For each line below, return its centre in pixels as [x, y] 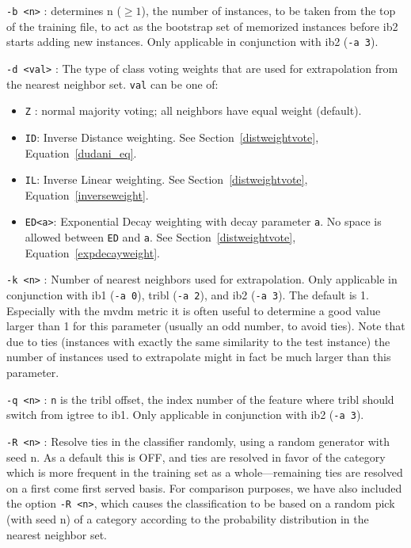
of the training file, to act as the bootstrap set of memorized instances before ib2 [202, 26]
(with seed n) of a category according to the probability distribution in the [188, 518]
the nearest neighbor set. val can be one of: [112, 84]
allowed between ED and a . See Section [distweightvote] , [160, 237]
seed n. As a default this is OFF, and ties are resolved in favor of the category [196, 457]
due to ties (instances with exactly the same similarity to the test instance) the [198, 341]
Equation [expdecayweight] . [92, 252]
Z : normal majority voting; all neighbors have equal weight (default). [193, 110]
